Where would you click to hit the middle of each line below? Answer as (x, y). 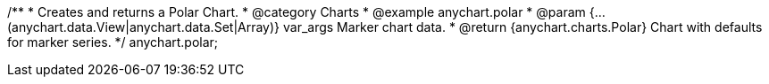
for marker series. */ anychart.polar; (113, 42)
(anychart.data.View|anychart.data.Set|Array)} (144, 27)
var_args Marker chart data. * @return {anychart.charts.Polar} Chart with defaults (522, 27)
